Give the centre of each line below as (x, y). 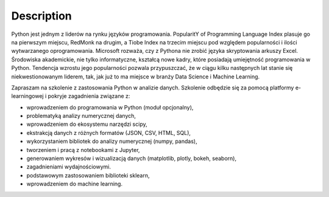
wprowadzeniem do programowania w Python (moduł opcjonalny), (110, 107)
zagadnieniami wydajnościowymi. (69, 167)
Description (42, 16)
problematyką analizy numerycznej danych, (81, 116)
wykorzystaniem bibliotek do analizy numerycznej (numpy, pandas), (112, 141)
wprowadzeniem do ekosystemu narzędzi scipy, (87, 124)
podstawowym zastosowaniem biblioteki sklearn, (88, 175)
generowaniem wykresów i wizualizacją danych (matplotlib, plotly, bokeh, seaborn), (132, 159)
